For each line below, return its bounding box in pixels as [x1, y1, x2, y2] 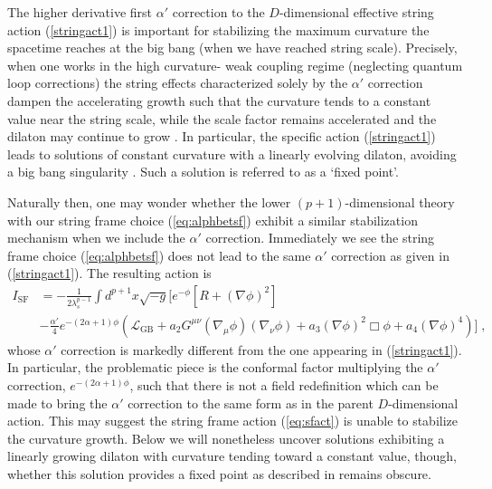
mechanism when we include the [7, 228, 185, 247]
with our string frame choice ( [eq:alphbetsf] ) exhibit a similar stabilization [7, 210, 418, 229]
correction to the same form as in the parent [128, 393, 374, 412]
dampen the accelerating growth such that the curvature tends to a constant [7, 91, 431, 110]
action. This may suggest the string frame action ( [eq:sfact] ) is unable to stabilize [7, 411, 458, 430]
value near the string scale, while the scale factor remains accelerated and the [7, 109, 437, 128]
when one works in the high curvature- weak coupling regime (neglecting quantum [7, 55, 463, 74]
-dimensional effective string [279, 3, 434, 21]
